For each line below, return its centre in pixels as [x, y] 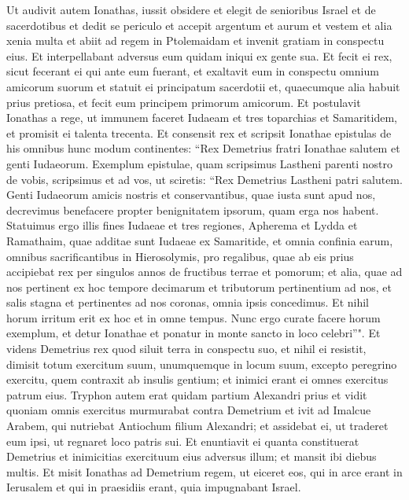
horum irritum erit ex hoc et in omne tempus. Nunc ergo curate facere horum [193, 317]
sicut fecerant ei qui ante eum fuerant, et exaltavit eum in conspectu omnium [193, 71]
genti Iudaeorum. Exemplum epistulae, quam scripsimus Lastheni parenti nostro [200, 163]
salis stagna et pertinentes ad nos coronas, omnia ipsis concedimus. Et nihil [188, 302]
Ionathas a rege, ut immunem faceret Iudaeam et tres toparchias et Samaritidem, [202, 118]
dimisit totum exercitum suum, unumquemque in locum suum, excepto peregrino [202, 364]
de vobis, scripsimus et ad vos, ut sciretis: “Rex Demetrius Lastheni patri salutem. [204, 179]
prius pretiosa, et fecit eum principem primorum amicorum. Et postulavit [184, 102]
